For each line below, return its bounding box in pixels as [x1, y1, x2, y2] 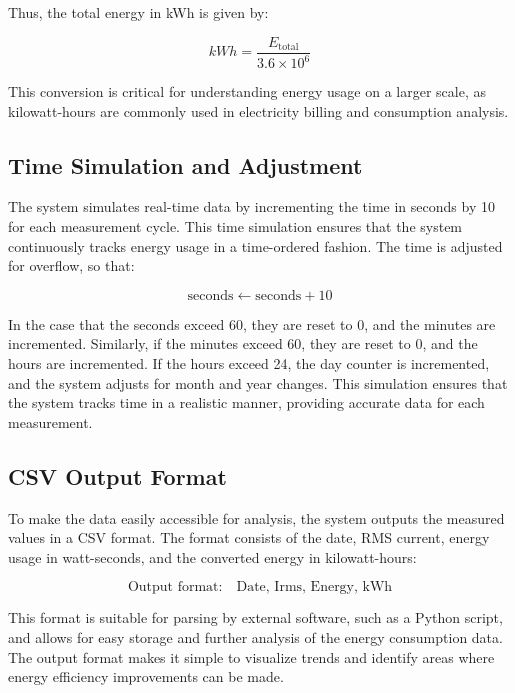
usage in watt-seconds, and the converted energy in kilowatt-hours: [8, 546, 417, 567]
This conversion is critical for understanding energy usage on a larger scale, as [8, 81, 486, 101]
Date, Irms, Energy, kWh [236, 580, 393, 595]
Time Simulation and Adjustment [8, 149, 363, 180]
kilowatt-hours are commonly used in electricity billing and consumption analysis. [8, 100, 509, 121]
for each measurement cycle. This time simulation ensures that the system [8, 215, 463, 236]
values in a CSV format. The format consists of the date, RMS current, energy [8, 527, 490, 548]
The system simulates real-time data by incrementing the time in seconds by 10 [8, 196, 495, 217]
